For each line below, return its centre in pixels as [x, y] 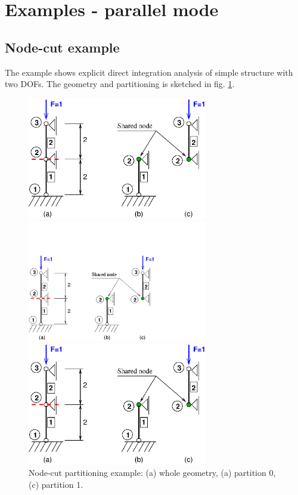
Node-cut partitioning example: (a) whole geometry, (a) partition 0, [152, 473]
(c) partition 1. [56, 485]
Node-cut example [62, 47]
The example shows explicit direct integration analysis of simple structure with [149, 72]
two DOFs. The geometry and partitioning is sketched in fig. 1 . [120, 84]
